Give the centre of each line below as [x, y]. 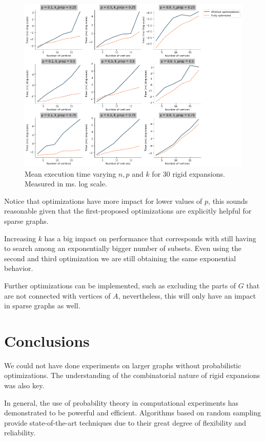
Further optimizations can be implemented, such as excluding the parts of [120, 285]
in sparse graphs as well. [42, 306]
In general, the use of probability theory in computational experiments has [121, 402]
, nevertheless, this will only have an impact [187, 295]
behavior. [19, 268]
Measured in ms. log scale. [66, 184]
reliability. [20, 433]
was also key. [24, 385]
